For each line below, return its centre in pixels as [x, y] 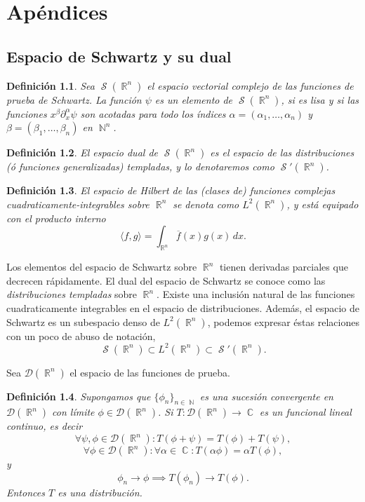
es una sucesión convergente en [266, 396]
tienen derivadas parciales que [284, 267]
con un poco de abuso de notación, [81, 335]
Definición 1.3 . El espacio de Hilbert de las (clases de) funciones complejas [171, 190]
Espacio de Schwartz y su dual [119, 56]
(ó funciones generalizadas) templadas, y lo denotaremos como [140, 167]
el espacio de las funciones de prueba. [150, 372]
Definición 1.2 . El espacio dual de [82, 152]
